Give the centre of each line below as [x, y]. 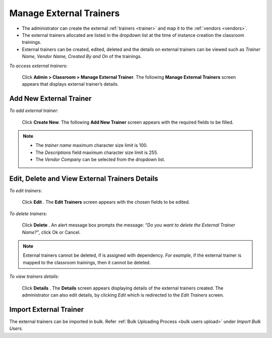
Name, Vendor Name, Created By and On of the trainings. [82, 57]
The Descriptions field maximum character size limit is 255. [97, 152]
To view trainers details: [34, 276]
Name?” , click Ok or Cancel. [51, 232]
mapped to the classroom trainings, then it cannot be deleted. [87, 262]
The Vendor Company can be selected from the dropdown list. [100, 159]
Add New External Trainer [50, 99]
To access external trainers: [39, 66]
